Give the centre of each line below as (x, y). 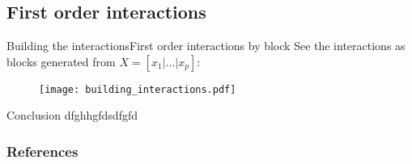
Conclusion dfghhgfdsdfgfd (72, 115)
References (42, 151)
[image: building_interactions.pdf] (138, 89)
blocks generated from (61, 61)
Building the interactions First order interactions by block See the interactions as (206, 46)
